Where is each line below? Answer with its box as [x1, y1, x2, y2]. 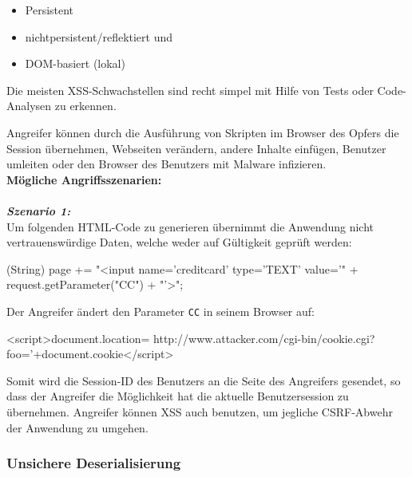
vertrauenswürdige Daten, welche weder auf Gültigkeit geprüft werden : [6, 234, 352, 250]
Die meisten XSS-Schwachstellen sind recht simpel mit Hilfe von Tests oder [6, 81, 374, 98]
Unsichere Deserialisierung [6, 453, 181, 473]
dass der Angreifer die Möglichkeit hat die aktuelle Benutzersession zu [6, 388, 349, 404]
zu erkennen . [54, 97, 117, 114]
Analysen [6, 97, 52, 114]
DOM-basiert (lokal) [25, 55, 125, 72]
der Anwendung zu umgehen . [6, 419, 149, 436]
